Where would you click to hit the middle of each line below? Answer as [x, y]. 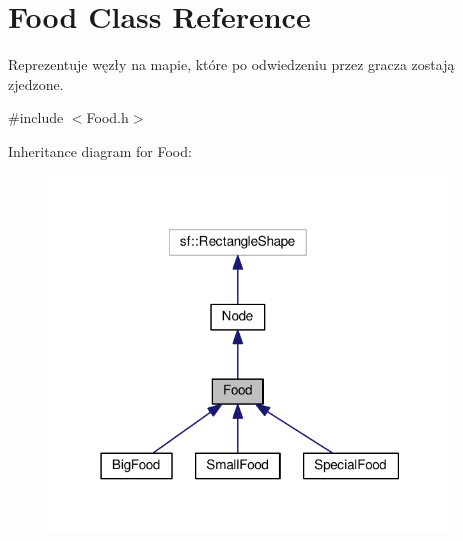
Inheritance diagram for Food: [100, 150]
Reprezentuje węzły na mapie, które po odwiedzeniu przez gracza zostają [231, 64]
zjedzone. [36, 83]
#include [36, 117]
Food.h [107, 117]
